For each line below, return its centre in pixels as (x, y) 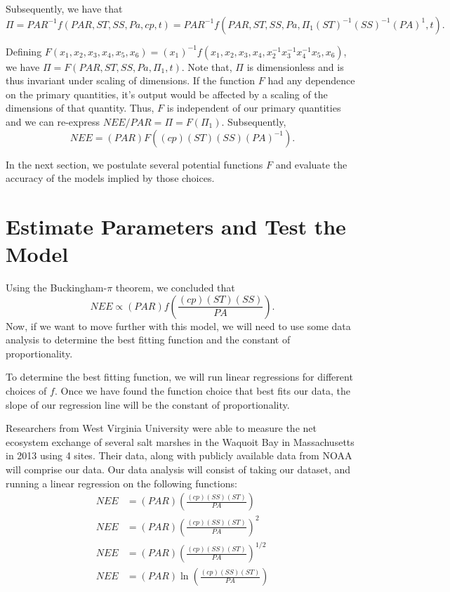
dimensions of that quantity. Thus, (80, 108)
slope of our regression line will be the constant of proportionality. (148, 404)
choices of (26, 391)
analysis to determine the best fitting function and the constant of (148, 340)
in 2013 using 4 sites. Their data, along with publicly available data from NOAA (179, 455)
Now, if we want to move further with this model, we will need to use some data (178, 325)
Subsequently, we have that (64, 8)
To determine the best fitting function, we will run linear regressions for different (179, 377)
